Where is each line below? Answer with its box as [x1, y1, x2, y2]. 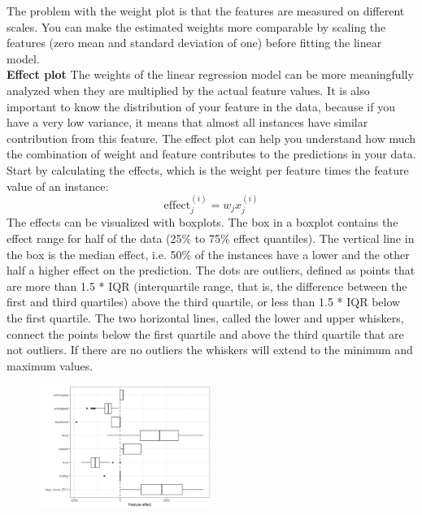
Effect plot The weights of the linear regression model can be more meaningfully [7, 66, 414, 83]
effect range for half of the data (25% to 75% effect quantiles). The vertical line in [7, 229, 415, 246]
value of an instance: [7, 177, 109, 194]
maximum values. [7, 357, 94, 374]
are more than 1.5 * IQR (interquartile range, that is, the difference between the [7, 277, 407, 294]
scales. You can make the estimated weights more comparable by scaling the [7, 18, 386, 35]
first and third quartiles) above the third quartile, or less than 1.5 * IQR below [7, 293, 401, 310]
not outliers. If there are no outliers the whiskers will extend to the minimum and [7, 341, 413, 358]
